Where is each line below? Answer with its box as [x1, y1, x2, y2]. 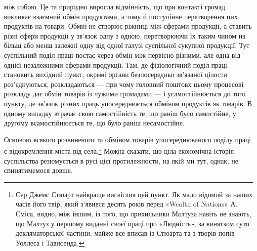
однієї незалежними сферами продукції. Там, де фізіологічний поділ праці [4, 59, 227, 70]
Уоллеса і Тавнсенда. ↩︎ [15, 237, 85, 248]
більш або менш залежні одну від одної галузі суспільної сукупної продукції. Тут [4, 40, 250, 50]
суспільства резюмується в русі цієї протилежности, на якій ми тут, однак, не [4, 155, 239, 166]
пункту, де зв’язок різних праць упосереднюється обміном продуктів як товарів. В [4, 98, 252, 108]
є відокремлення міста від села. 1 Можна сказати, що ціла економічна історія [4, 144, 234, 156]
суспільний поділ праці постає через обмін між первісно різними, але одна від [4, 49, 241, 60]
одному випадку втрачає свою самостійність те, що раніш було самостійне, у [4, 108, 236, 118]
